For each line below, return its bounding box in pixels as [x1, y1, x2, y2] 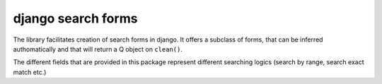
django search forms [13, 11, 138, 26]
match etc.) [13, 68, 47, 76]
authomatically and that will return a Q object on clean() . [13, 44, 183, 53]
